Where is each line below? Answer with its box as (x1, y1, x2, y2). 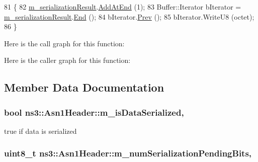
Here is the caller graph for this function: (4, 55, 131, 65)
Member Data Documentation (4, 79, 164, 95)
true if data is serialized (4, 125, 77, 136)
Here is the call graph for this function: (4, 38, 125, 48)
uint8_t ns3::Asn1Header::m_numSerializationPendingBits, (4, 147, 252, 159)
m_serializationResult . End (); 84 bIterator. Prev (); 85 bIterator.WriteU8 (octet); (4, 11, 254, 22)
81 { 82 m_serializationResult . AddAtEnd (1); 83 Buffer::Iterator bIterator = (4, 2, 241, 12)
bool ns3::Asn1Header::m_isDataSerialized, (4, 106, 184, 118)
